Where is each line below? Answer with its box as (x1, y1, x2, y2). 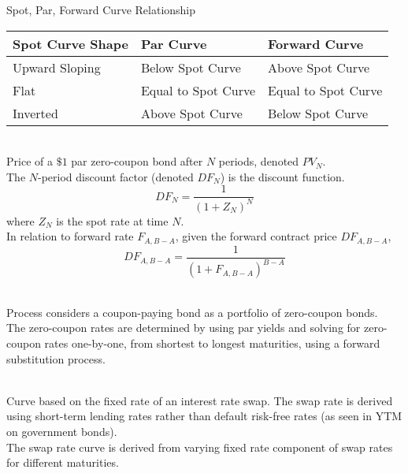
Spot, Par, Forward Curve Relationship (6, 2, 196, 17)
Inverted (13, 103, 58, 122)
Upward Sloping (13, 58, 101, 76)
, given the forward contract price (175, 228, 337, 244)
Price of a (6, 153, 53, 169)
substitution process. (6, 350, 106, 367)
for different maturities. (6, 454, 119, 471)
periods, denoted (218, 153, 299, 169)
